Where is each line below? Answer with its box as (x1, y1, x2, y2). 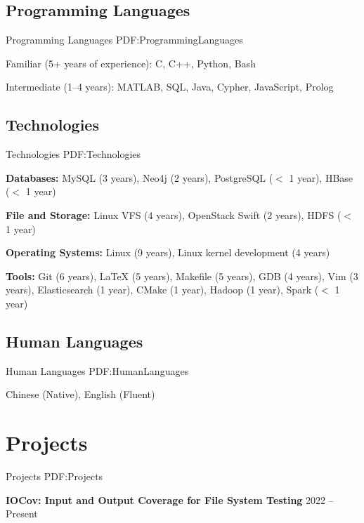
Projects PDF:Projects (6, 469, 103, 484)
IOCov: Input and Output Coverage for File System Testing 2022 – (6, 492, 334, 507)
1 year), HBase (289, 170, 353, 185)
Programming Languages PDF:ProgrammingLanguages (6, 32, 243, 47)
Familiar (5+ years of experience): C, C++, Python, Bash (6, 55, 256, 70)
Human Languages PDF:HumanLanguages (6, 363, 189, 378)
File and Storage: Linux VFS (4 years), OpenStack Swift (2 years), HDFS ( (6, 207, 342, 222)
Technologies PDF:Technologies (6, 147, 141, 161)
